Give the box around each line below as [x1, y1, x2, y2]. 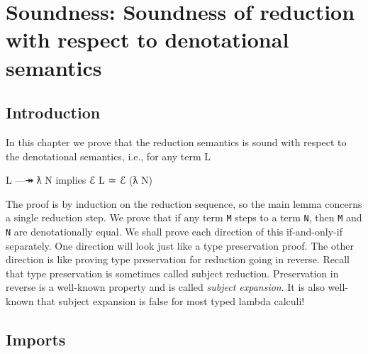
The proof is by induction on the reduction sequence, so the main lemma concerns [6, 196, 362, 211]
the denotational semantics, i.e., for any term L [6, 148, 211, 163]
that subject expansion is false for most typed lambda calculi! [37, 294, 305, 309]
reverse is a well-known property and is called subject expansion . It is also [6, 280, 325, 294]
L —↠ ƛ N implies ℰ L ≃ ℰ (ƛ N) [6, 172, 152, 187]
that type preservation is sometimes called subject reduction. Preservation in [6, 265, 339, 280]
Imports [6, 328, 66, 350]
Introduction [6, 101, 101, 123]
